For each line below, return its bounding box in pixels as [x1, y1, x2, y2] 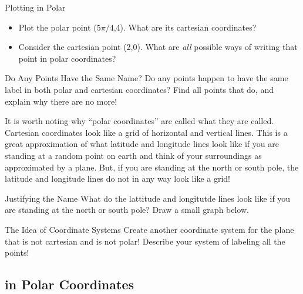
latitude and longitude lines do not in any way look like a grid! [5, 172, 230, 185]
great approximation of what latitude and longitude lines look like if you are [5, 138, 279, 150]
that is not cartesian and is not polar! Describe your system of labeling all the [5, 235, 285, 247]
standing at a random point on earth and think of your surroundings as [5, 149, 262, 161]
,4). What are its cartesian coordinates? [113, 21, 257, 33]
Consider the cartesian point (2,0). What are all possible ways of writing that [18, 41, 298, 53]
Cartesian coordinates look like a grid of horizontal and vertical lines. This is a [5, 126, 288, 138]
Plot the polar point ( [18, 21, 97, 33]
